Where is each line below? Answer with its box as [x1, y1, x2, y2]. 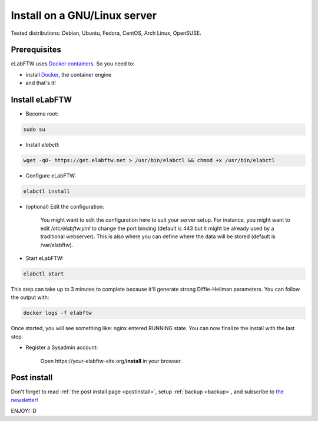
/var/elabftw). [40, 241, 74, 248]
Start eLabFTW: [25, 255, 64, 262]
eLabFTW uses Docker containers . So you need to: [11, 60, 135, 67]
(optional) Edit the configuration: [25, 203, 104, 210]
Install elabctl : [25, 142, 60, 149]
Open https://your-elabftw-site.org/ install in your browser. [40, 357, 182, 364]
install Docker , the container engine [25, 71, 112, 78]
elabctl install [23, 188, 71, 195]
